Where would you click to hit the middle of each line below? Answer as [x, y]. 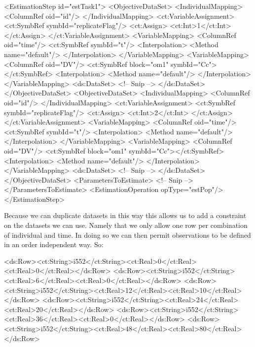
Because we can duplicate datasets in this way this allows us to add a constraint [125, 215]
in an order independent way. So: [54, 244]
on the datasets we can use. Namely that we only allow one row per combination [126, 225]
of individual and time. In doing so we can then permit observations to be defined [127, 235]
